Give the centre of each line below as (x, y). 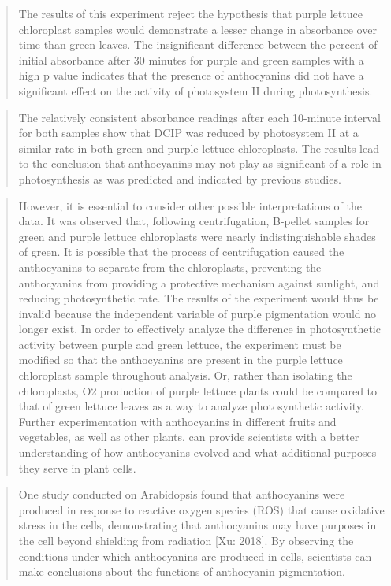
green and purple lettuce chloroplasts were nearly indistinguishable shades (197, 236)
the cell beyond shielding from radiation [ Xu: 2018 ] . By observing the (186, 540)
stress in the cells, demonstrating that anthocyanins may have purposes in (197, 525)
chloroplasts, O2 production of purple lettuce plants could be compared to (198, 390)
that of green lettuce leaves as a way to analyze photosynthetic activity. (191, 406)
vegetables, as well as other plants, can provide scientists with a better (189, 437)
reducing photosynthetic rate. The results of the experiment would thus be (199, 298)
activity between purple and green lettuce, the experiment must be (180, 344)
